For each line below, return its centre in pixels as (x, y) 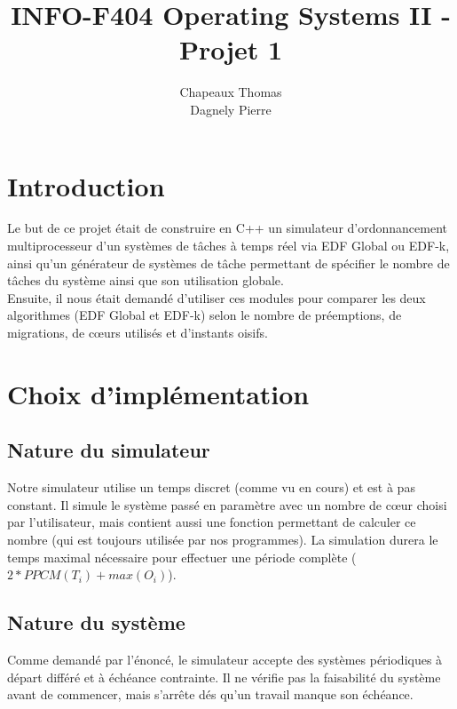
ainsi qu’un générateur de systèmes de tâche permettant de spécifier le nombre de (228, 263)
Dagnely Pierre (231, 109)
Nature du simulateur (109, 450)
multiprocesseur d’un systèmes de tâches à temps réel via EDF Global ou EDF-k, (228, 246)
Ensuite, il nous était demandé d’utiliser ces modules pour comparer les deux (217, 297)
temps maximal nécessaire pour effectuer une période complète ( (182, 557)
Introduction (86, 185)
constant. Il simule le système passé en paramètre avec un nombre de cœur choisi (227, 504)
